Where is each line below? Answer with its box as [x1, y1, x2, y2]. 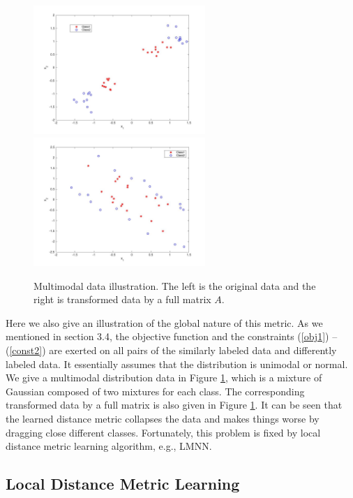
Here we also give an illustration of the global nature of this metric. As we [6, 315, 323, 330]
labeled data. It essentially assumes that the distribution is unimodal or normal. [6, 356, 348, 371]
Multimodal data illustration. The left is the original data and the [33, 278, 316, 293]
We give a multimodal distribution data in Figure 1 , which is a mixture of [6, 370, 322, 385]
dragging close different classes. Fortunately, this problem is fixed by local [6, 425, 321, 439]
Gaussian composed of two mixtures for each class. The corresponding [6, 383, 305, 398]
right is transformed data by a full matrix [33, 292, 211, 307]
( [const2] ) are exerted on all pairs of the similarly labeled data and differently [6, 343, 337, 358]
